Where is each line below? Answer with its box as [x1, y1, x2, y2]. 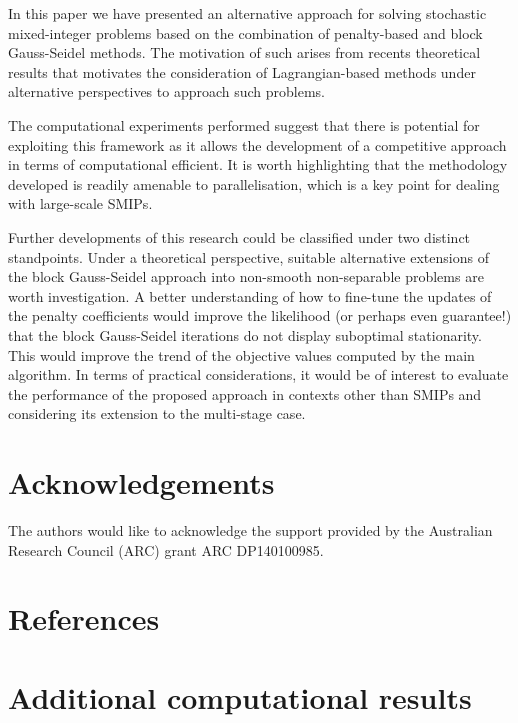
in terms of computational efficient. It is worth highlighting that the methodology [8, 154, 508, 175]
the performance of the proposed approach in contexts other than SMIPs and [8, 383, 482, 404]
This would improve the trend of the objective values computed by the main [8, 344, 475, 365]
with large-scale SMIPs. [8, 193, 153, 214]
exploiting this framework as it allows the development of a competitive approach [8, 134, 507, 155]
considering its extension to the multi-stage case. [8, 403, 306, 424]
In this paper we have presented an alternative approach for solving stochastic [8, 3, 487, 23]
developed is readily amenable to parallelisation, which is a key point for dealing [8, 173, 500, 194]
